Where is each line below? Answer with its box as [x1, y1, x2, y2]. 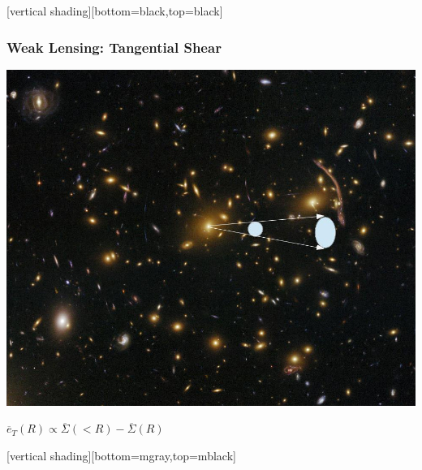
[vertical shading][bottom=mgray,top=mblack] [6, 446, 236, 464]
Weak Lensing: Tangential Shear [6, 37, 222, 57]
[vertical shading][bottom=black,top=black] [6, 2, 223, 19]
